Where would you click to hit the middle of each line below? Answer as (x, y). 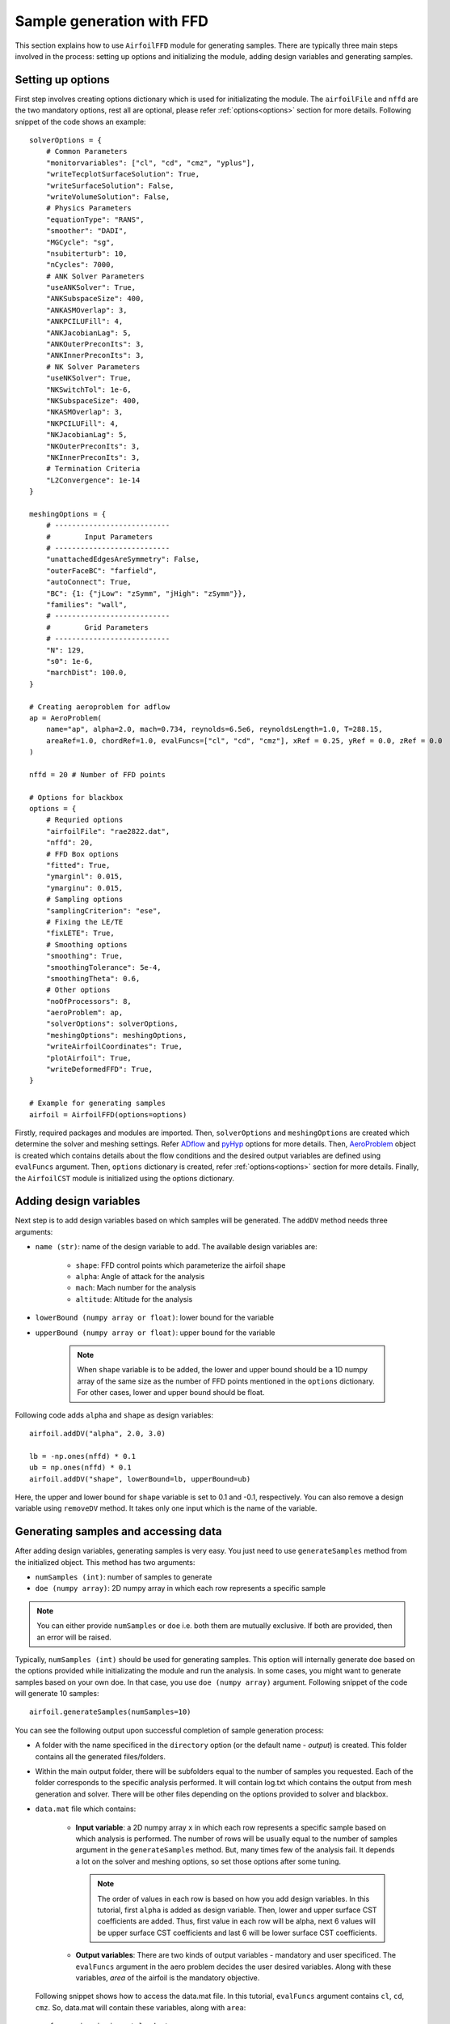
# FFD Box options (82, 854)
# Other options (78, 990)
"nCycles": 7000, (80, 265)
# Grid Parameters (97, 627)
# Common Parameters (86, 151)
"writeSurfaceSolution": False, (110, 185)
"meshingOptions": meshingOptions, (116, 1035)
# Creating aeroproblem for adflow (100, 707)
